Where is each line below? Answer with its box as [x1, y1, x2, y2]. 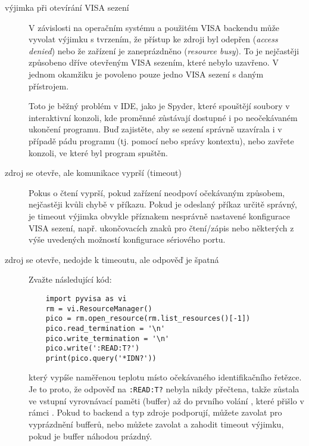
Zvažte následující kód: [29, 273, 112, 286]
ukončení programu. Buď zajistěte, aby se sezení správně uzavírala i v [29, 123, 282, 135]
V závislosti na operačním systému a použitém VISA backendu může [29, 21, 280, 33]
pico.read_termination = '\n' [45, 324, 166, 333]
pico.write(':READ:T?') [45, 344, 140, 353]
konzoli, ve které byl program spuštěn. [29, 146, 168, 159]
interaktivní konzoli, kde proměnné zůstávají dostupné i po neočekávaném [29, 111, 298, 123]
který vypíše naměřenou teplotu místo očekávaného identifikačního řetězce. [29, 371, 302, 383]
